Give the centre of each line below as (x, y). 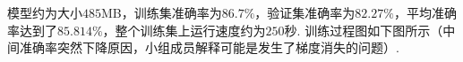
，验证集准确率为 (305, 12)
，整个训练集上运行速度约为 (184, 30)
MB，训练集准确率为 (162, 12)
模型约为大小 (45, 12)
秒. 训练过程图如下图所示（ (364, 30)
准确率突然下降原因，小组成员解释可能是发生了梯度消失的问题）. (209, 47)
